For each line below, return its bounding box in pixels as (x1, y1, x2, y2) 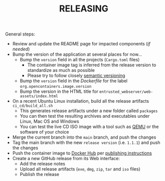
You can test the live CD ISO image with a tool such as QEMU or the (19, 124, 159, 130)
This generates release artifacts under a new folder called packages (19, 108, 158, 114)
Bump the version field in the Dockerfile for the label (19, 78, 128, 84)
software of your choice (19, 129, 69, 135)
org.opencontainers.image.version (19, 84, 92, 89)
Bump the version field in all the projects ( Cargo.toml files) (19, 57, 140, 63)
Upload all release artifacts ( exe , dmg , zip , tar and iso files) (19, 166, 141, 172)
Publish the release (19, 172, 60, 178)
